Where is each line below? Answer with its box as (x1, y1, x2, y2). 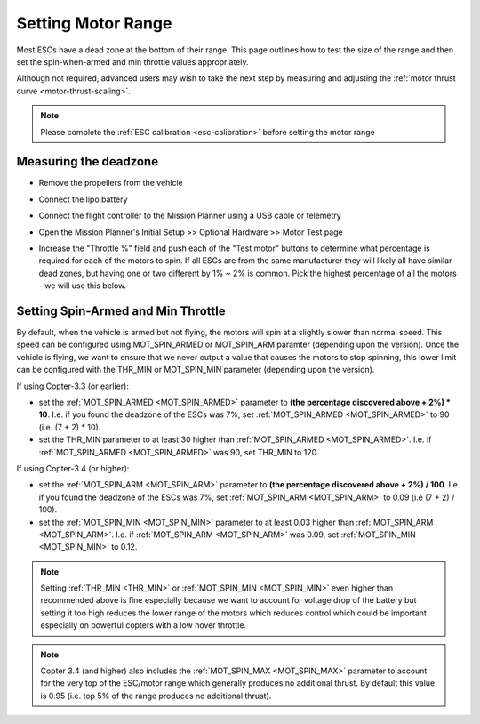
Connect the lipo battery (38, 194, 128, 205)
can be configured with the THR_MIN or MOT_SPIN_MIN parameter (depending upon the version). (16, 365, 375, 375)
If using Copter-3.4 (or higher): (16, 463, 130, 473)
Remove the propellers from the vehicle (38, 178, 184, 189)
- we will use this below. (38, 280, 127, 291)
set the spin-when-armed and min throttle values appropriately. (16, 56, 249, 67)
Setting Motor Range (16, 13, 172, 33)
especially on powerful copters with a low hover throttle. (40, 620, 247, 631)
